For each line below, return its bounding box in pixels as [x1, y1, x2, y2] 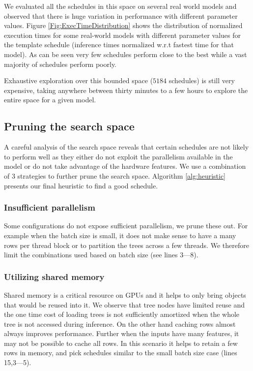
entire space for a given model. [4, 94, 96, 105]
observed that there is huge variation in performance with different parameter [4, 10, 238, 21]
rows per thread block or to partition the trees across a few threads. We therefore [4, 240, 249, 250]
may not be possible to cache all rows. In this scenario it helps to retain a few [4, 338, 238, 348]
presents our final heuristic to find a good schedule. [4, 180, 158, 190]
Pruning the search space [4, 119, 135, 134]
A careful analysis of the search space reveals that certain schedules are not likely [4, 142, 249, 152]
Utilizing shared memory [4, 270, 105, 282]
